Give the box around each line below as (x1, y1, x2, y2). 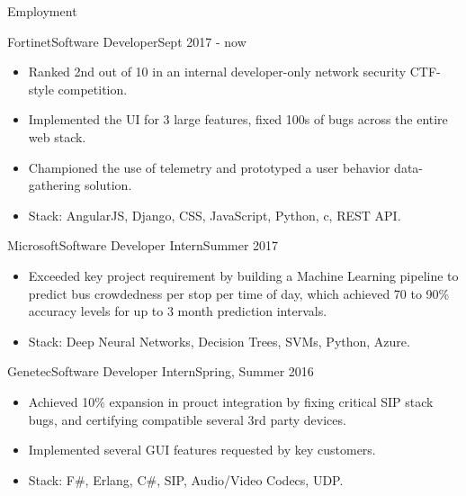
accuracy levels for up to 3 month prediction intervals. (28, 302, 327, 320)
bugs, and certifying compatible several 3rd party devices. (28, 410, 346, 428)
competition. (58, 79, 128, 98)
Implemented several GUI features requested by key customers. (28, 440, 376, 459)
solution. (85, 176, 132, 194)
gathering (28, 176, 81, 194)
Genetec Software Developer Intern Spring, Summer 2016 (7, 362, 314, 381)
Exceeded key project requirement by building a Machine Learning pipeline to (28, 266, 459, 284)
